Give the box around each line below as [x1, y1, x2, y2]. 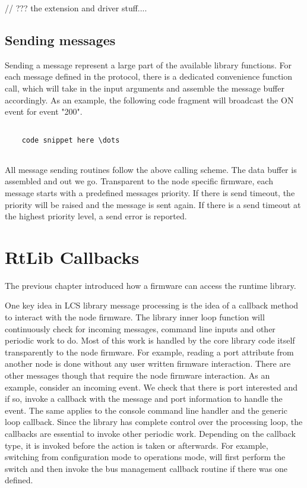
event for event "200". [5, 105, 83, 118]
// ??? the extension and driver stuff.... [5, 2, 147, 14]
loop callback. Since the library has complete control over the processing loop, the [5, 415, 303, 428]
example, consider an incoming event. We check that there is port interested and [5, 380, 298, 393]
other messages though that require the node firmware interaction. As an [5, 369, 270, 381]
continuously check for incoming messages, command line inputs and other [5, 322, 276, 335]
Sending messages [5, 30, 116, 49]
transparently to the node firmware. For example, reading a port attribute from [5, 345, 294, 358]
